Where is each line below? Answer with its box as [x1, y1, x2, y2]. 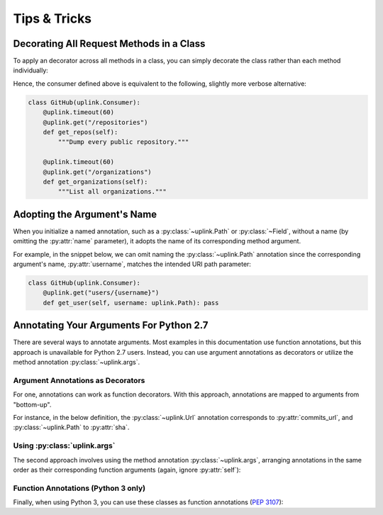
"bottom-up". [13, 400, 52, 409]
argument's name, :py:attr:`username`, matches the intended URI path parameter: [13, 260, 252, 269]
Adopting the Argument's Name [13, 208, 157, 220]
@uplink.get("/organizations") [43, 167, 152, 176]
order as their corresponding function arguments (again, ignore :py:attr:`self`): [13, 465, 241, 474]
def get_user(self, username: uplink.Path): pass [43, 299, 219, 306]
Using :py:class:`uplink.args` [13, 441, 116, 450]
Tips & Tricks [13, 11, 92, 26]
